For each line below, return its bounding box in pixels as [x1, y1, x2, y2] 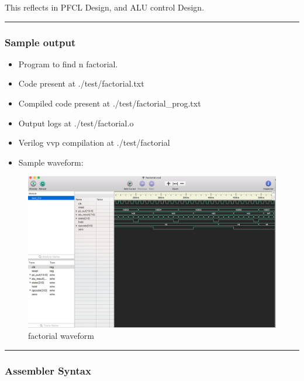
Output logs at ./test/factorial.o [18, 116, 134, 129]
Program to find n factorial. [18, 57, 118, 70]
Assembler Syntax [5, 363, 91, 377]
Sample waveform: [18, 156, 84, 168]
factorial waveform [28, 329, 94, 342]
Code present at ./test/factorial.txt [18, 77, 144, 90]
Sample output [5, 35, 76, 49]
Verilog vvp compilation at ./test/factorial [18, 136, 170, 149]
